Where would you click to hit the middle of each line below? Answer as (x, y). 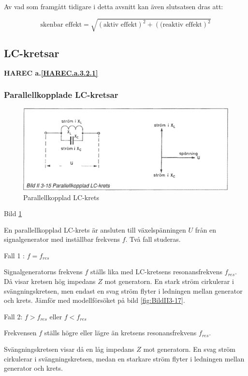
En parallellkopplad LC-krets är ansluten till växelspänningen (95, 229)
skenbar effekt (61, 25)
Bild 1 (13, 213)
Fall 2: (13, 316)
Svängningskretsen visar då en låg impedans (69, 349)
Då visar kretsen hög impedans (50, 281)
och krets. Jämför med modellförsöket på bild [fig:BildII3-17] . (95, 300)
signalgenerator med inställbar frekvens (62, 239)
